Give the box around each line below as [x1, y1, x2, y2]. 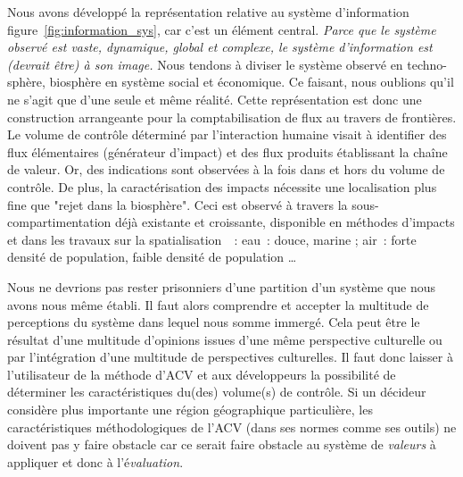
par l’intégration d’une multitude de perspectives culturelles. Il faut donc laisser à [7, 347, 453, 366]
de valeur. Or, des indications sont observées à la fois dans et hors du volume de [7, 160, 445, 179]
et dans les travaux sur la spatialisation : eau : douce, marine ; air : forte [7, 230, 417, 248]
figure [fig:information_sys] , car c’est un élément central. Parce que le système [7, 20, 436, 38]
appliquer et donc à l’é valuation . [7, 452, 184, 471]
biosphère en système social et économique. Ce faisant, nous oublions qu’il [49, 72, 454, 91]
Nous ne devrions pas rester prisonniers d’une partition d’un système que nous [7, 277, 436, 296]
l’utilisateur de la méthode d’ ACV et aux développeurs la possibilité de [7, 364, 396, 383]
